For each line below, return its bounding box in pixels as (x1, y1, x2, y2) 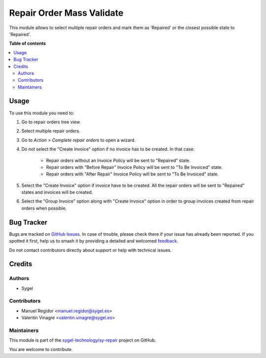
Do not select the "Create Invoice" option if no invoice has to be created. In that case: (21, 146, 195, 152)
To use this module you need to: (9, 110, 74, 116)
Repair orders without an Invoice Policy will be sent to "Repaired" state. (46, 157, 191, 163)
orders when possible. (21, 205, 67, 211)
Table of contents (9, 40, 46, 46)
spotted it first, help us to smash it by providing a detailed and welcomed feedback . (9, 238, 178, 244)
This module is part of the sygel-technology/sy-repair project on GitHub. (9, 337, 156, 343)
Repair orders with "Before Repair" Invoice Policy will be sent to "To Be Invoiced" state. (46, 164, 223, 170)
